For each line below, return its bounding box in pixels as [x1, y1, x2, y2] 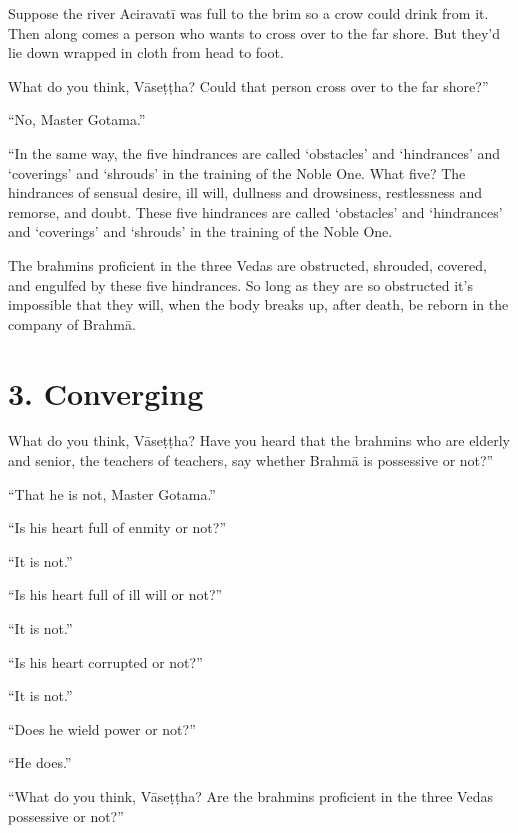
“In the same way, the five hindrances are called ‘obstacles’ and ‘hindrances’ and [8, 142, 501, 163]
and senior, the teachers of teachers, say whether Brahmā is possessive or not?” [8, 450, 494, 471]
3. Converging [8, 372, 204, 413]
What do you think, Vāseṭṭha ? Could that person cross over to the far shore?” [8, 75, 489, 96]
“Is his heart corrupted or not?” [8, 651, 203, 672]
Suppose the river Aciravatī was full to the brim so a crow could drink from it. [8, 3, 489, 23]
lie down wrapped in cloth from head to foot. [8, 42, 284, 63]
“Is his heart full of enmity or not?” [8, 517, 227, 538]
